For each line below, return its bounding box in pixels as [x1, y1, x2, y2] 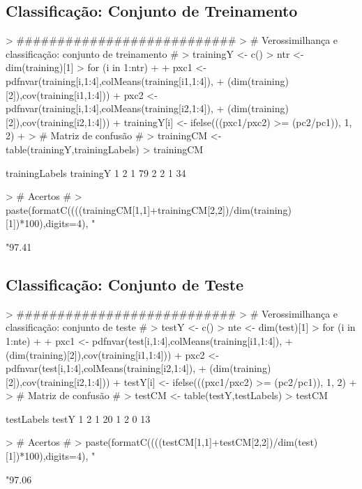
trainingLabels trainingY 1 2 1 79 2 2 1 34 [6, 165, 186, 180]
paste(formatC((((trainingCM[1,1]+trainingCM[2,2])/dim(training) [6, 202, 292, 217]
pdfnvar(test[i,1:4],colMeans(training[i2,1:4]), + [6, 361, 206, 375]
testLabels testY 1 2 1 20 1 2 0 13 [6, 411, 151, 426]
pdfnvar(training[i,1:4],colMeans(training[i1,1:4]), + [6, 73, 225, 88]
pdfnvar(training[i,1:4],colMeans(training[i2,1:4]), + [6, 101, 225, 116]
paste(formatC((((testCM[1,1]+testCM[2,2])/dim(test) [85, 435, 318, 449]
